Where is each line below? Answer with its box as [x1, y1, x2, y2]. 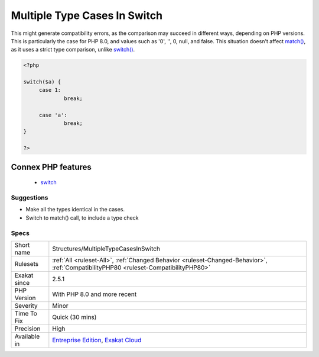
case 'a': [38, 111, 67, 118]
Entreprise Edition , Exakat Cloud [52, 336, 142, 344]
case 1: [38, 86, 61, 94]
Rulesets [14, 259, 38, 268]
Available [14, 332, 40, 340]
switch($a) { [23, 79, 61, 85]
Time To [14, 309, 38, 317]
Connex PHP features [11, 162, 92, 172]
